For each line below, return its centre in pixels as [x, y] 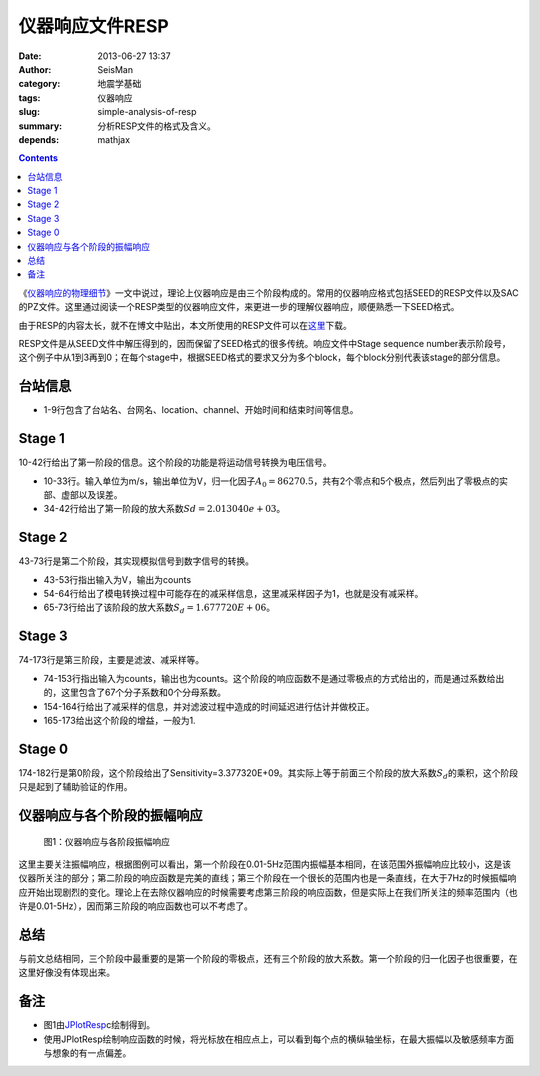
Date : [30, 56]
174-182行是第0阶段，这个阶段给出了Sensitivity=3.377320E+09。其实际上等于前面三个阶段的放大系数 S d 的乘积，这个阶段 [268, 773]
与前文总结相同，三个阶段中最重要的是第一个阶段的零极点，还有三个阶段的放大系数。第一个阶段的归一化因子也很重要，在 [268, 959]
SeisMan [115, 69]
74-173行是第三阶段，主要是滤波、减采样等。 [111, 660]
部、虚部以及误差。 [83, 494]
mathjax [113, 139]
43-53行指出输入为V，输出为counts [117, 579]
